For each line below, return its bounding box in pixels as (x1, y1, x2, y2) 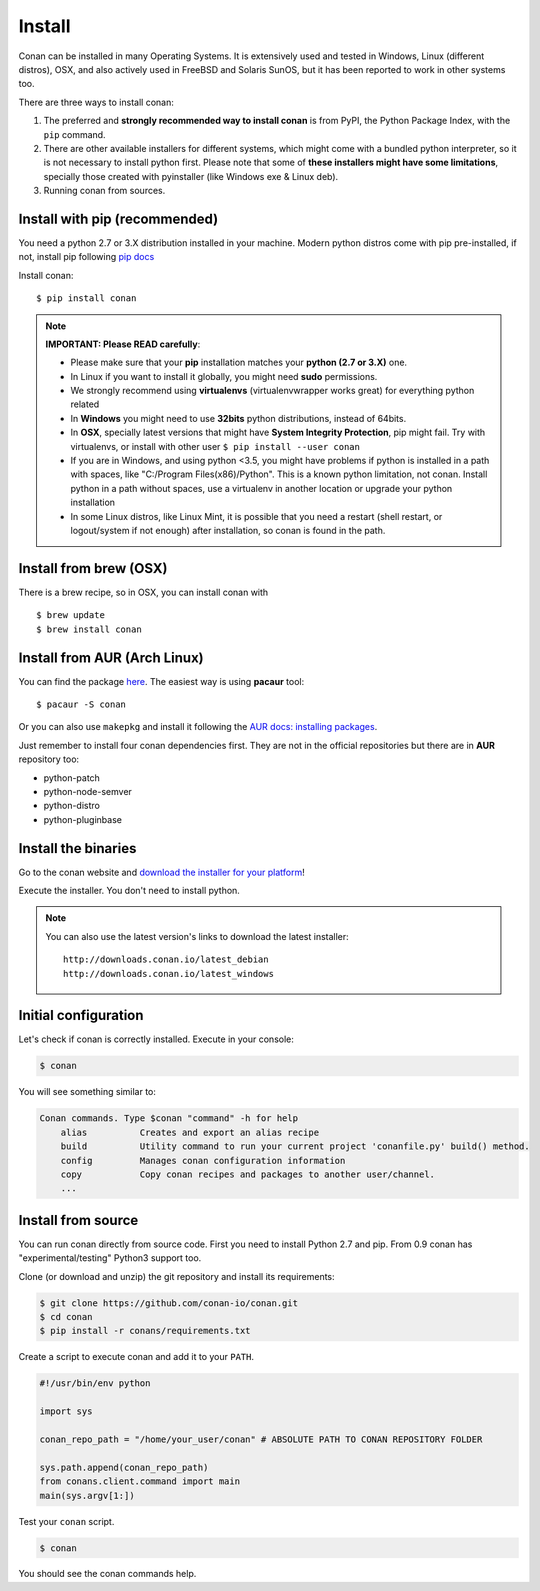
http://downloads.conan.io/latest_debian (63, 954, 269, 965)
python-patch (43, 771, 100, 784)
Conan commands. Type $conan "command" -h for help (39, 1113, 299, 1124)
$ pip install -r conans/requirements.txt (39, 1325, 251, 1337)
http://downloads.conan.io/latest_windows (63, 968, 275, 979)
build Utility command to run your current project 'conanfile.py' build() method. (60, 1141, 530, 1152)
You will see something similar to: (18, 1086, 157, 1098)
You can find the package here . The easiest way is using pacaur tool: (18, 675, 305, 687)
